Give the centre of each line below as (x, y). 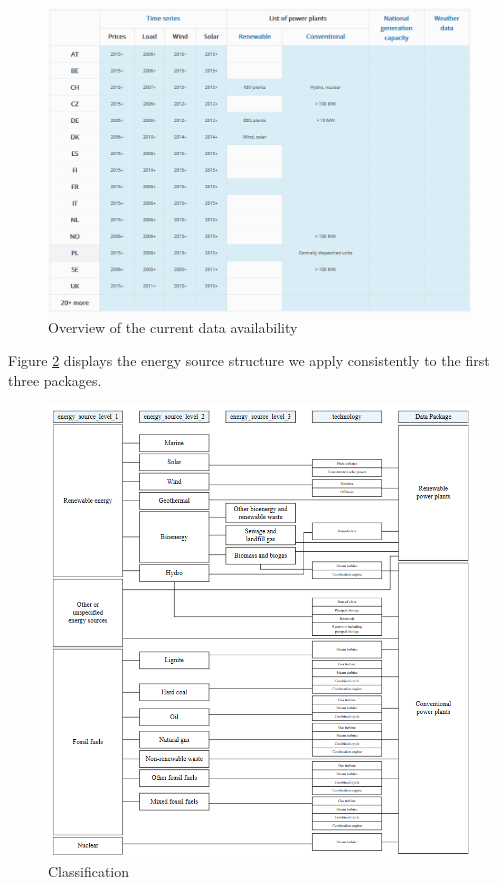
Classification (89, 871)
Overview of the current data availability (173, 326)
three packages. (55, 379)
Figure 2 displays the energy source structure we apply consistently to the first (249, 360)
